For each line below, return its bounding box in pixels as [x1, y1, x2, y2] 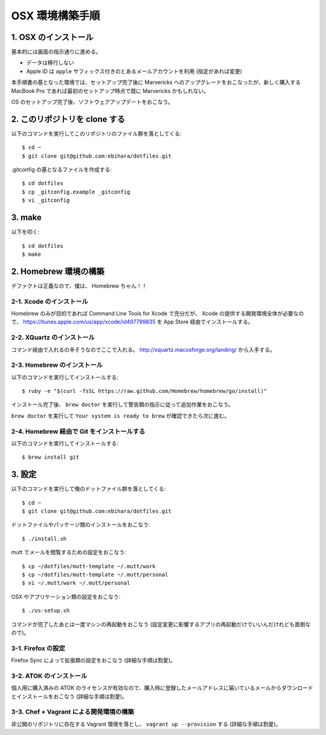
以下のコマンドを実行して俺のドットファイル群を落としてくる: [11, 485, 166, 493]
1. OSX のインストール [11, 32, 94, 42]
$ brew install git [22, 454, 80, 461]
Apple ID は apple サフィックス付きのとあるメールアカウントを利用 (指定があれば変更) [26, 67, 243, 75]
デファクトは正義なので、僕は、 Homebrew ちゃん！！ [11, 282, 147, 290]
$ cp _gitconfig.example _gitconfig [22, 188, 130, 195]
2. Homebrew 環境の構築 [11, 266, 105, 276]
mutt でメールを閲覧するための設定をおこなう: [11, 549, 126, 556]
